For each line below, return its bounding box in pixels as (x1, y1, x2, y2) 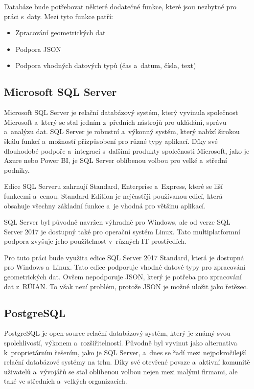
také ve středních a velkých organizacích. (4, 376, 127, 386)
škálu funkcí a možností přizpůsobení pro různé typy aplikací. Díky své (4, 136, 218, 146)
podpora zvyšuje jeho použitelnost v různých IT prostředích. (4, 236, 186, 246)
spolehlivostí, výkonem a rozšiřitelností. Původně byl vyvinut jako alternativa (4, 338, 237, 348)
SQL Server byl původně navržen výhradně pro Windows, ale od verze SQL (4, 217, 231, 227)
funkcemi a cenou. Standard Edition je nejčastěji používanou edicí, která (4, 190, 223, 201)
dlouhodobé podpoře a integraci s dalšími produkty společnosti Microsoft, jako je (4, 145, 250, 156)
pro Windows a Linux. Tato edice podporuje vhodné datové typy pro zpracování (4, 262, 246, 272)
